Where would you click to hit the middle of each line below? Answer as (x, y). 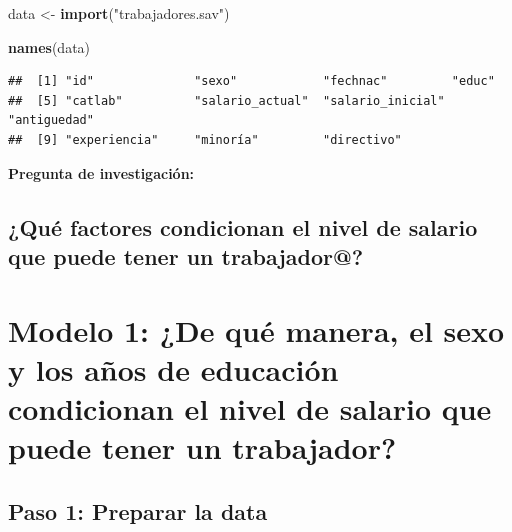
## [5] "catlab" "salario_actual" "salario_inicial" (226, 100)
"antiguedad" (51, 120)
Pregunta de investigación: (101, 172)
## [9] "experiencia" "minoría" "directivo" (205, 139)
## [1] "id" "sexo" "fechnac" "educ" (251, 81)
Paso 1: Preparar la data (138, 510)
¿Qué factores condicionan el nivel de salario (243, 226)
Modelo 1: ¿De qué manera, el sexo (256, 329)
